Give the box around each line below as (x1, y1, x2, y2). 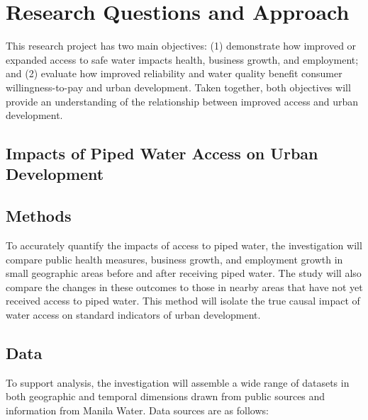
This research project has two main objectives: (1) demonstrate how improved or (6, 38, 357, 53)
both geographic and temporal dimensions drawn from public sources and (6, 389, 325, 404)
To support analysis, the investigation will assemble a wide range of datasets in (6, 375, 350, 390)
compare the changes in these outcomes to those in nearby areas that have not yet (6, 279, 363, 294)
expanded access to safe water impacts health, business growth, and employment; (6, 52, 359, 67)
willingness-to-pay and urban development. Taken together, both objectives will (6, 79, 351, 94)
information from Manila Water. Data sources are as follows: (6, 403, 269, 418)
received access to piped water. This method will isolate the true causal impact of (6, 293, 360, 308)
